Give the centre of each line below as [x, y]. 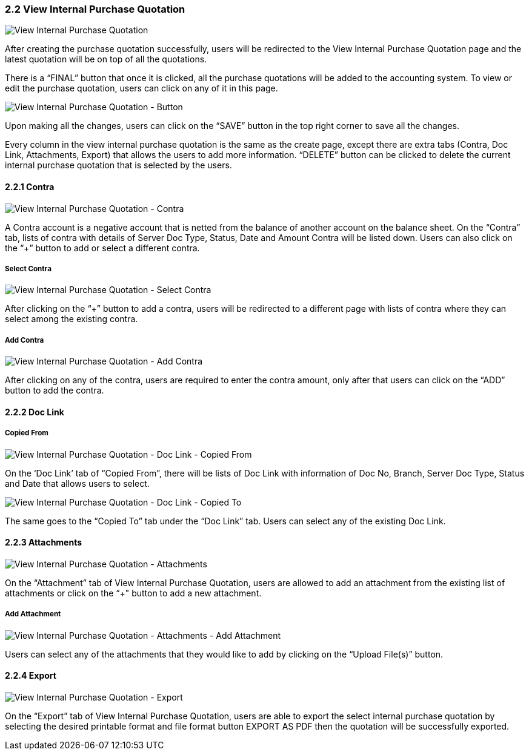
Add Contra [25, 340]
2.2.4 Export [31, 676]
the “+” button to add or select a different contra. [102, 248]
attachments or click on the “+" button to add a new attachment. [133, 593]
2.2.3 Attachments [44, 542]
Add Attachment [33, 614]
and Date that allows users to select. [77, 483]
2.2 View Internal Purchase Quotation [95, 9]
